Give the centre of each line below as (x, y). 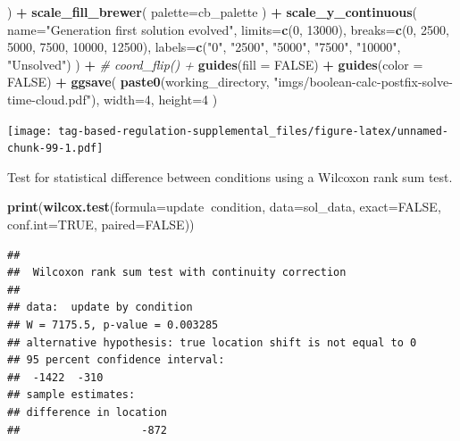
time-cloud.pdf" (49, 99)
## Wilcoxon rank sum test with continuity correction (177, 273)
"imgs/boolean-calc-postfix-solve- (363, 82)
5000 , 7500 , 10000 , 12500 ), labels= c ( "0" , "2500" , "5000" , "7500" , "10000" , (204, 47)
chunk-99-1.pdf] (55, 149)
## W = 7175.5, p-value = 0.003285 (113, 325)
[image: (30, 131)
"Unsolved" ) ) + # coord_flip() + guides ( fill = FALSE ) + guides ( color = (215, 64)
